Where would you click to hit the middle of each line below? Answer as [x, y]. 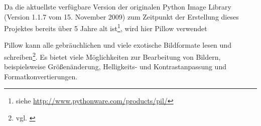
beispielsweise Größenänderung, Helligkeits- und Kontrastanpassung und [115, 67]
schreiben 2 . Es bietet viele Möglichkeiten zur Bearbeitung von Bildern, [112, 56]
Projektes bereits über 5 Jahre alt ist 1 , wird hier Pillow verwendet [106, 27]
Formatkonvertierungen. [41, 76]
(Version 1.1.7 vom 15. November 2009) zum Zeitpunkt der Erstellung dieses [121, 16]
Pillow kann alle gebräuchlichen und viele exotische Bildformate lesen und [118, 45]
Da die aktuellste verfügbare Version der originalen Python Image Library [118, 7]
